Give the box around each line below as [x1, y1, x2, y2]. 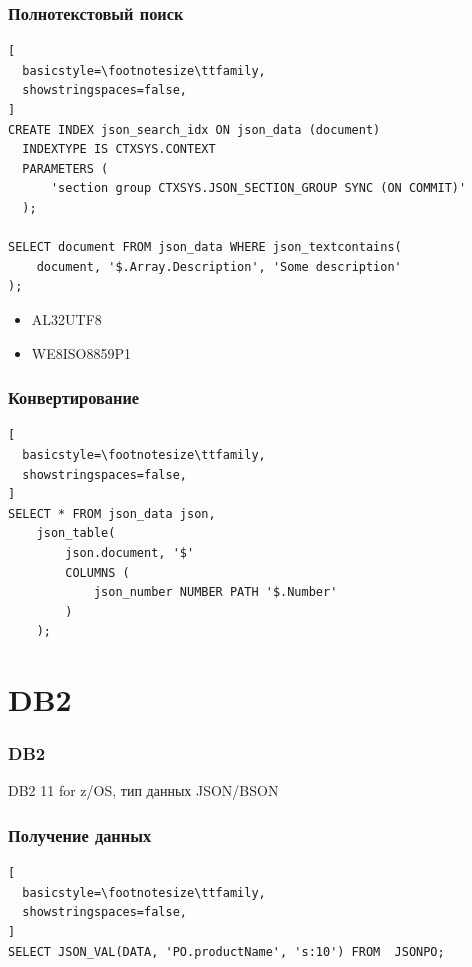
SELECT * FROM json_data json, [8, 506, 216, 521]
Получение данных [8, 822, 152, 847]
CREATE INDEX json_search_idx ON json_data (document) [8, 122, 381, 137]
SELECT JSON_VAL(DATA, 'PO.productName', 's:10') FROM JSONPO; [8, 944, 445, 959]
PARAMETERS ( [22, 161, 109, 176]
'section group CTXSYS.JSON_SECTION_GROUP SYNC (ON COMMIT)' [50, 181, 467, 196]
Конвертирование [8, 385, 140, 410]
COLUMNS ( [65, 565, 130, 580]
